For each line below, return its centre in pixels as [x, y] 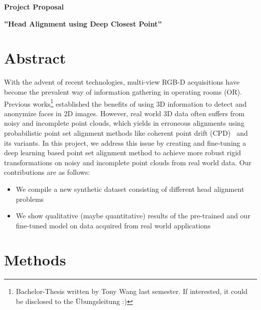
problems [30, 199]
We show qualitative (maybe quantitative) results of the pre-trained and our [133, 216]
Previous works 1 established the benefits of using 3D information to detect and [125, 103]
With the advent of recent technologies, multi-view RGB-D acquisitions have [122, 82]
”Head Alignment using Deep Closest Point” [83, 23]
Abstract [35, 58]
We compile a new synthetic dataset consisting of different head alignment [130, 189]
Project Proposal [34, 7]
